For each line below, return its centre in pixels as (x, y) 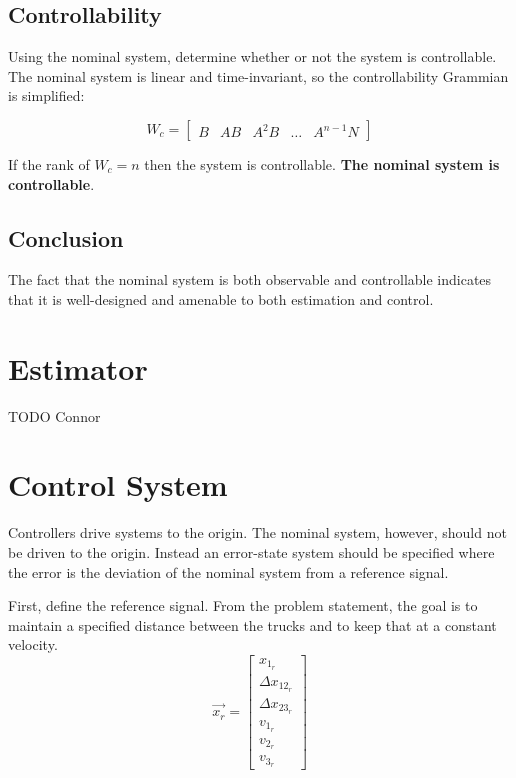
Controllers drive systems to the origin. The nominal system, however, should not (257, 532)
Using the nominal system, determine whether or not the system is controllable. (252, 56)
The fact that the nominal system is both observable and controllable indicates (250, 279)
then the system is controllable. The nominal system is (322, 163)
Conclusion (66, 237)
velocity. (33, 644)
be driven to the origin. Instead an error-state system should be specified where (251, 552)
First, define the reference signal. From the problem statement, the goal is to (243, 605)
